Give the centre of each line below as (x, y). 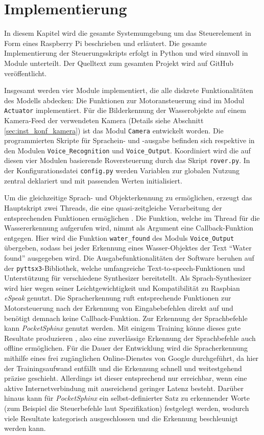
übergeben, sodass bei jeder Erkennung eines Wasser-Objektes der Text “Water (128, 248)
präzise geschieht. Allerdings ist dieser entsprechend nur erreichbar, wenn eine (126, 378)
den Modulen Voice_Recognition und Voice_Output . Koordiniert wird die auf (127, 150)
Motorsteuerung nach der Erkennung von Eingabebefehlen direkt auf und (119, 308)
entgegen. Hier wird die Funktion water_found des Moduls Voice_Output (119, 237)
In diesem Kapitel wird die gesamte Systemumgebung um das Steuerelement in (128, 33)
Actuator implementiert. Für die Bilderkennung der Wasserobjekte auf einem (125, 110)
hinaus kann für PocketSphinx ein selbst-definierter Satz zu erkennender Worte (127, 398)
